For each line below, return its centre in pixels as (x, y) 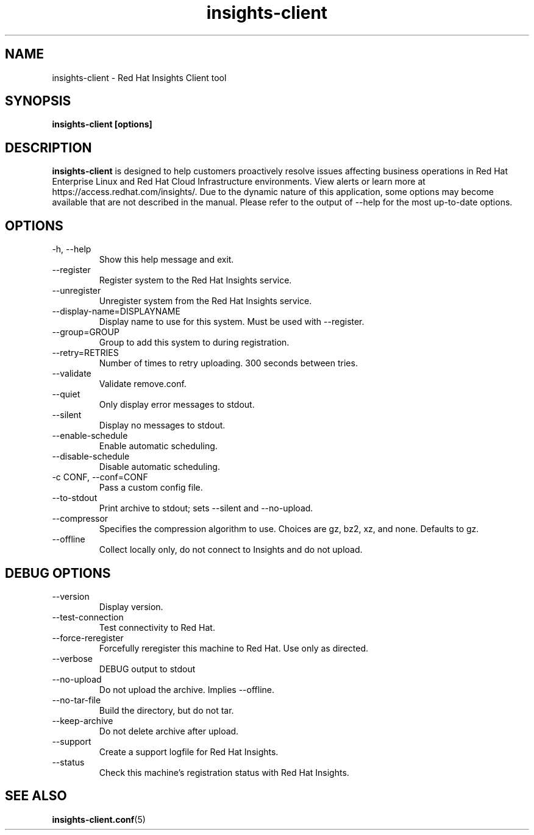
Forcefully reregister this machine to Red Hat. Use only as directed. (234, 648)
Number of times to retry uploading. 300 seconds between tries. (228, 363)
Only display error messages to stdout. (177, 405)
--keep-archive (83, 720)
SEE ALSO (36, 796)
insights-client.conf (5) (99, 819)
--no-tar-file (77, 700)
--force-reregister (88, 638)
